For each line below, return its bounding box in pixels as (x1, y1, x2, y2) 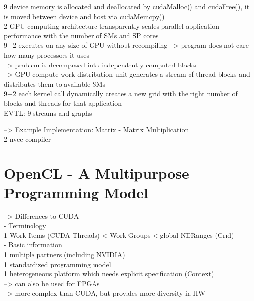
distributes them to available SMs (4, 78, 105, 89)
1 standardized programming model (4, 259, 111, 269)
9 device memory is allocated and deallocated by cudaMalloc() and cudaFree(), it (4, 1, 250, 11)
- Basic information (4, 239, 62, 250)
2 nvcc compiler (4, 134, 51, 144)
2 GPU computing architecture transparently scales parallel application (4, 21, 220, 31)
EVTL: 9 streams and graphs (4, 107, 92, 118)
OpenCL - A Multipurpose (4, 163, 189, 183)
